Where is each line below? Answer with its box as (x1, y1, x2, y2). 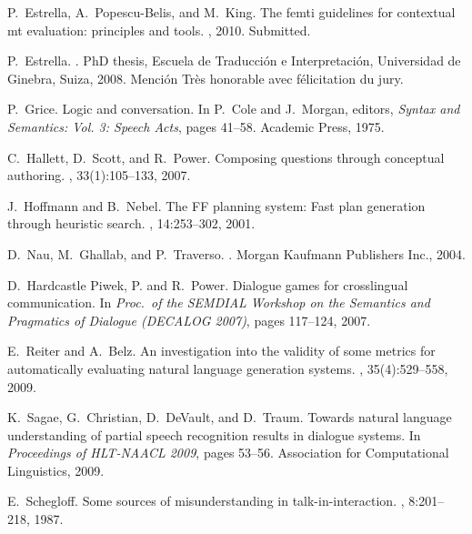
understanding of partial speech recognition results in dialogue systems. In (7, 425, 421, 444)
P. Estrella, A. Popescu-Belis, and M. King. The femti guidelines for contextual (7, 3, 456, 21)
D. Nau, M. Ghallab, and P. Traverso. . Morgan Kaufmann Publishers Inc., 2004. (7, 244, 466, 263)
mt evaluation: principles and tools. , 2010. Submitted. (7, 20, 311, 39)
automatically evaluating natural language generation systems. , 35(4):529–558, (7, 358, 448, 378)
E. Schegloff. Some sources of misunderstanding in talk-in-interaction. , (7, 491, 405, 510)
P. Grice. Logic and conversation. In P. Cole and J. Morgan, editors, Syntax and (7, 99, 460, 118)
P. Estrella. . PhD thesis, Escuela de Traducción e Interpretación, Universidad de (7, 51, 461, 70)
